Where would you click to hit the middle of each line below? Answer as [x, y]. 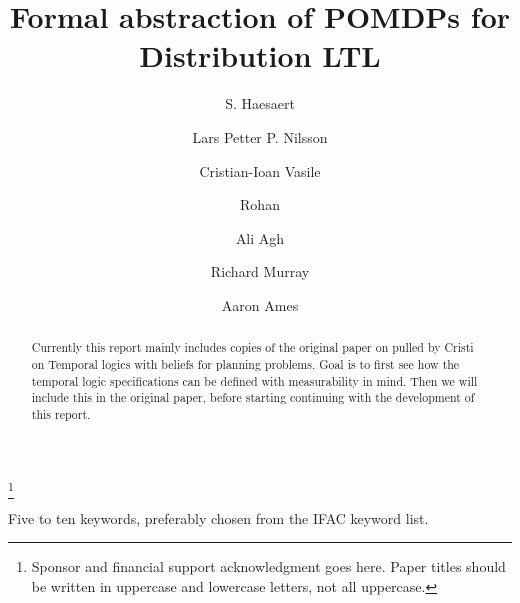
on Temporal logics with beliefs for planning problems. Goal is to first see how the [245, 363]
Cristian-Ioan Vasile [260, 170]
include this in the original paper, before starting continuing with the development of [253, 397]
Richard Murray [260, 271]
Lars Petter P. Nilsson [260, 136]
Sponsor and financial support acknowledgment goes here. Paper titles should [268, 566]
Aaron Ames [260, 304]
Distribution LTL [260, 55]
